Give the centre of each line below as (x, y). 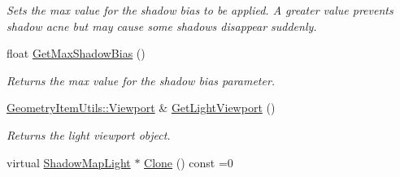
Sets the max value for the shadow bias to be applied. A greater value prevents (200, 10)
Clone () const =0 (189, 162)
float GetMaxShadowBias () (76, 53)
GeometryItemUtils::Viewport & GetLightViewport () (141, 108)
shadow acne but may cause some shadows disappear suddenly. (162, 26)
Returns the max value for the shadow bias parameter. (141, 80)
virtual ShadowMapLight (69, 162)
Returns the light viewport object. (89, 134)
